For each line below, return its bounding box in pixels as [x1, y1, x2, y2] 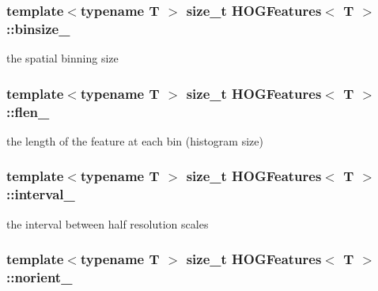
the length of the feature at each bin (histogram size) [6, 132, 263, 149]
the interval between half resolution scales [6, 215, 209, 232]
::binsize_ [6, 18, 70, 38]
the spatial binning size [6, 50, 119, 66]
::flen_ [6, 101, 50, 121]
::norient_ [6, 267, 73, 287]
